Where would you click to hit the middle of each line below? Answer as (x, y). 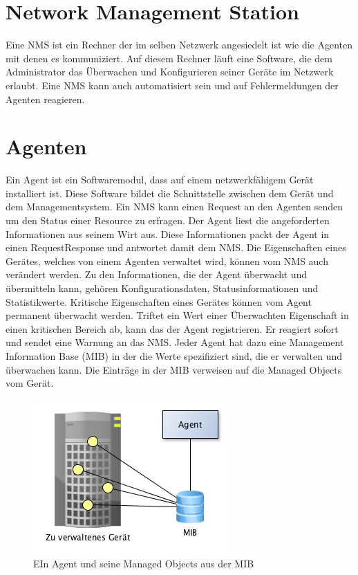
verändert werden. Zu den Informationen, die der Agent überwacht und (157, 274)
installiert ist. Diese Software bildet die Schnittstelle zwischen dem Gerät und (170, 193)
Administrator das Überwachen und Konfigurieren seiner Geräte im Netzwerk (170, 72)
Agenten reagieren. (45, 99)
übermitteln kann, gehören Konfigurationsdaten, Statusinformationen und (162, 287)
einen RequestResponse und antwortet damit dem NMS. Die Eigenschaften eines (176, 247)
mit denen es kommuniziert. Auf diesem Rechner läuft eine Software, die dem (169, 58)
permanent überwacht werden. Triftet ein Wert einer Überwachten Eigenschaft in (177, 315)
